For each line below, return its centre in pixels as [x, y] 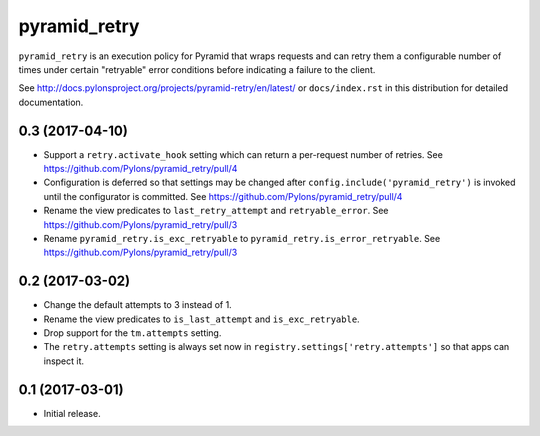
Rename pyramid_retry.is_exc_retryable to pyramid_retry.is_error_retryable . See [242, 238]
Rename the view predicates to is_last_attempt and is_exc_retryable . [201, 319]
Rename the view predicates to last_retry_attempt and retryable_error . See [216, 211]
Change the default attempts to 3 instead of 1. [137, 305]
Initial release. [72, 413]
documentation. [51, 102]
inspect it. [64, 361]
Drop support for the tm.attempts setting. [132, 333]
